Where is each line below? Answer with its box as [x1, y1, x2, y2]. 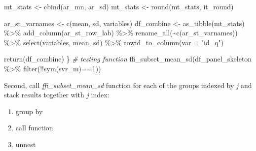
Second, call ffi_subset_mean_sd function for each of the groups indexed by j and [4, 80, 252, 90]
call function [15, 122, 53, 133]
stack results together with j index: [4, 90, 110, 100]
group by [15, 106, 43, 116]
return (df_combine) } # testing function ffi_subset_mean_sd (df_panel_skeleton [4, 54, 252, 64]
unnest [15, 139, 36, 149]
